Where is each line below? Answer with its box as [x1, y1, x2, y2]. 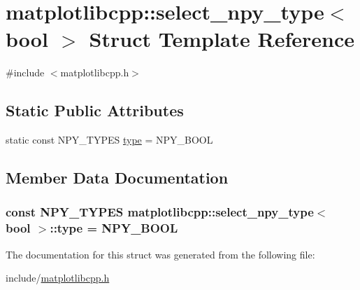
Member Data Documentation [6, 167, 229, 188]
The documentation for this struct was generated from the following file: [6, 247, 315, 261]
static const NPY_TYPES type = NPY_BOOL [6, 132, 213, 147]
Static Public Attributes [6, 99, 184, 121]
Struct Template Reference [89, 25, 354, 53]
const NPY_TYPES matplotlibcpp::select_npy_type [6, 203, 314, 221]
